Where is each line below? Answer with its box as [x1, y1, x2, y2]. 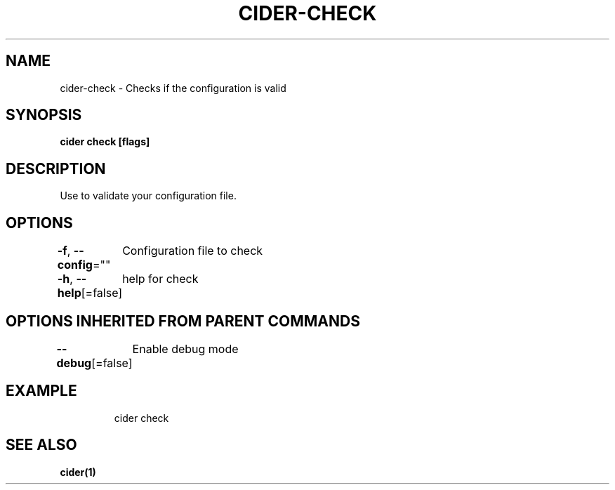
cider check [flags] [60, 135, 150, 148]
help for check [122, 272, 199, 286]
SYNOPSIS [6, 106, 82, 124]
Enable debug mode [132, 341, 239, 356]
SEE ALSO [6, 436, 77, 454]
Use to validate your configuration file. [60, 190, 237, 202]
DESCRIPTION [6, 159, 106, 178]
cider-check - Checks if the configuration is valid [60, 81, 286, 94]
